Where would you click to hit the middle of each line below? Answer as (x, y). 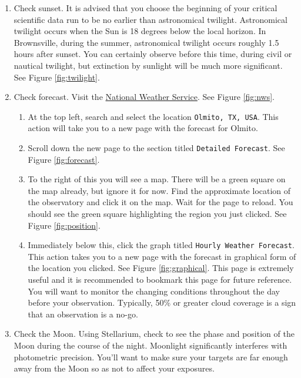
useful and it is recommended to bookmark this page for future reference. (160, 280)
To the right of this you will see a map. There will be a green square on (157, 179)
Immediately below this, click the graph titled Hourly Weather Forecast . (161, 245)
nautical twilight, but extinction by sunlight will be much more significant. (148, 65)
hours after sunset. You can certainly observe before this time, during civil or (153, 54)
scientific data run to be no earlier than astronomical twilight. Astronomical (150, 19)
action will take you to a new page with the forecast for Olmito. (143, 128)
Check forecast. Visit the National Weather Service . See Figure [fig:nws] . (144, 97)
